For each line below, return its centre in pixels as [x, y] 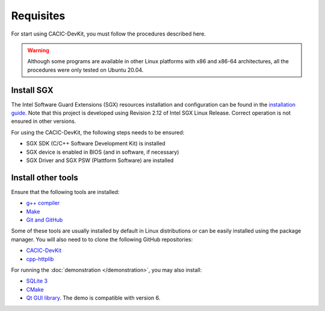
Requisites [38, 16]
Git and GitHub [45, 220]
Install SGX [32, 90]
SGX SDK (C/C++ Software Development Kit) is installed [96, 143]
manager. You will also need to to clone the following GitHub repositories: [102, 239]
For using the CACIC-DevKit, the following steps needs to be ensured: [98, 132]
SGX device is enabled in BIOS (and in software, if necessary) [103, 152]
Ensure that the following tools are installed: [65, 192]
